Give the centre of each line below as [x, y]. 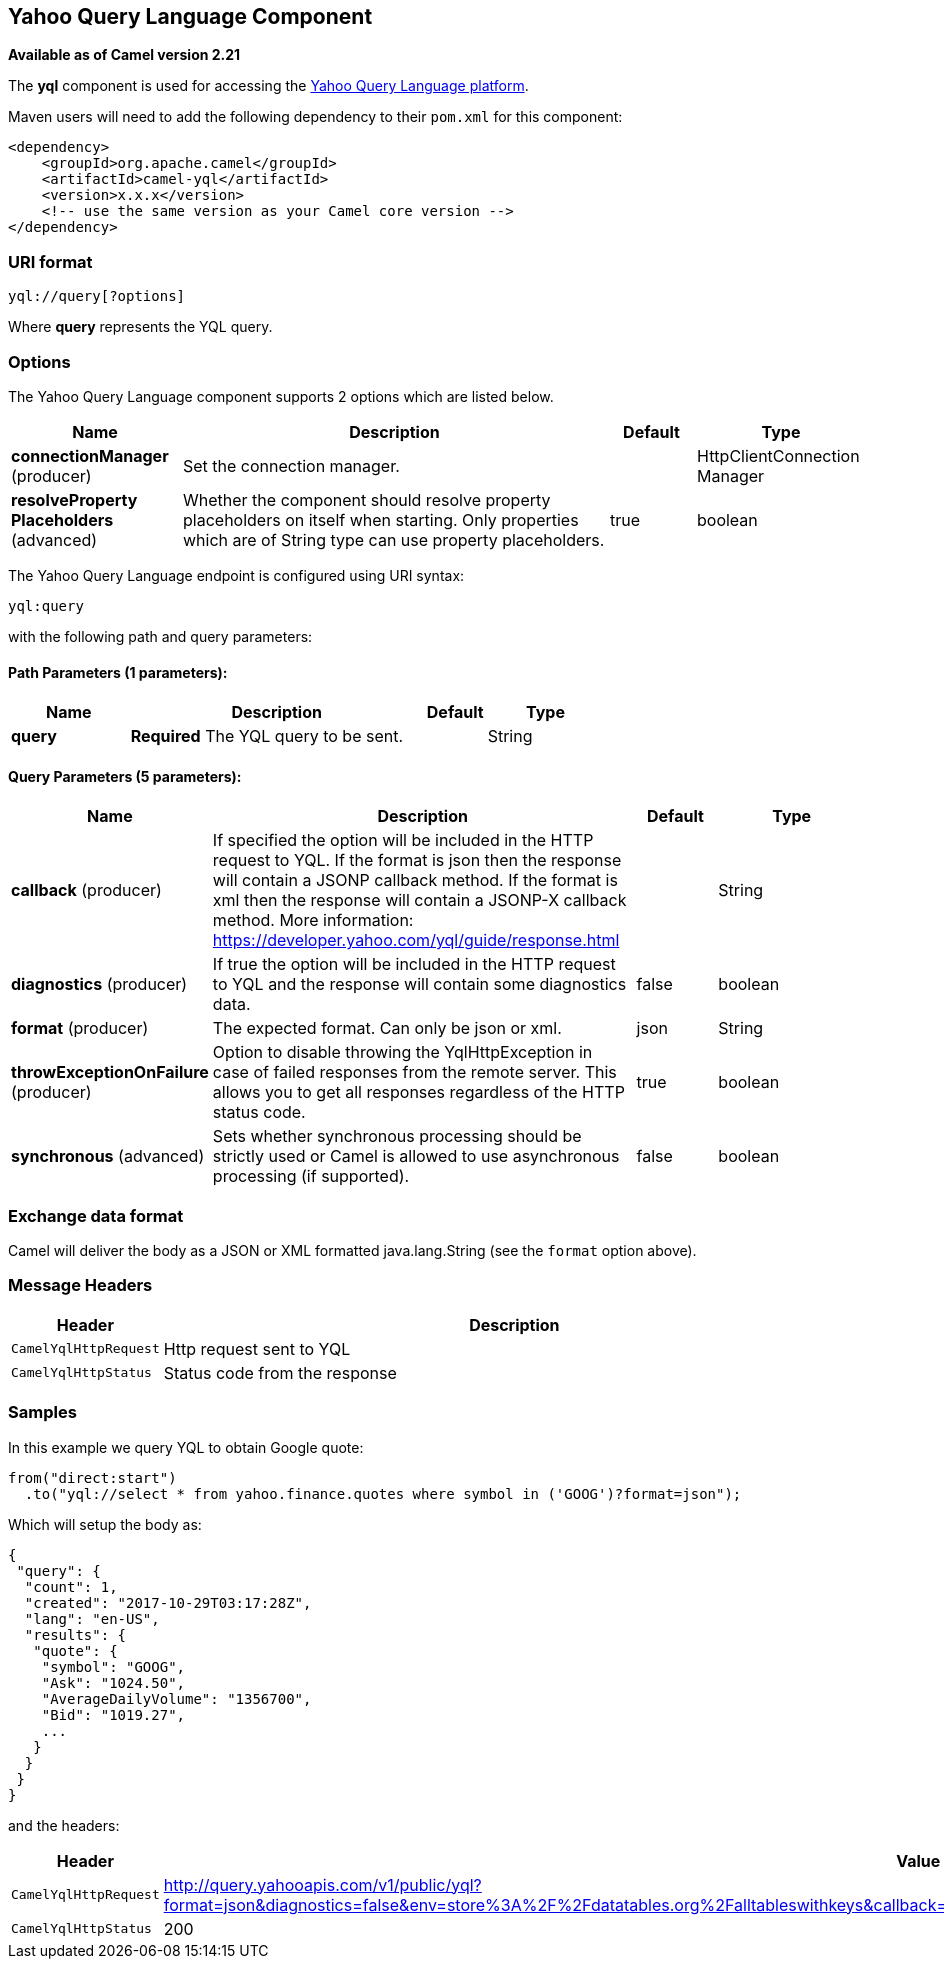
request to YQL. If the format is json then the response [417, 860]
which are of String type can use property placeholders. [394, 539]
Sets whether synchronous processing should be [397, 1136]
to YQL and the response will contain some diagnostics [419, 984]
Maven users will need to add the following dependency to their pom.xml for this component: [315, 117]
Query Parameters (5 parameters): [125, 776]
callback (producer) [86, 890]
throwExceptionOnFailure [110, 1072]
